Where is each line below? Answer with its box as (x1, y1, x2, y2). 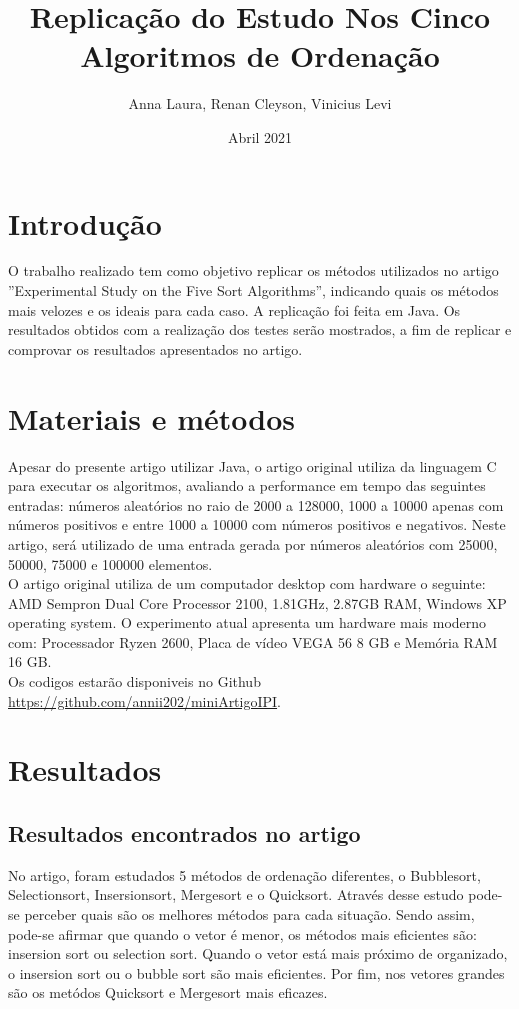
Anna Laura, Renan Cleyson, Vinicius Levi (128, 93, 392, 114)
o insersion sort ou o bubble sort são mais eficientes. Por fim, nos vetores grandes (8, 962, 505, 983)
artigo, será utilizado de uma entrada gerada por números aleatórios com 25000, (8, 533, 498, 554)
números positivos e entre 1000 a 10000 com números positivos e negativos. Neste (8, 514, 506, 535)
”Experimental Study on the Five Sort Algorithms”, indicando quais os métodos (8, 280, 499, 301)
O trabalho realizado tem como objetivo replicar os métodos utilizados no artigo (8, 260, 499, 281)
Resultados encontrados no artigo (8, 818, 361, 849)
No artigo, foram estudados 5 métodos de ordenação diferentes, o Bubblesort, (8, 864, 481, 885)
